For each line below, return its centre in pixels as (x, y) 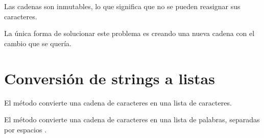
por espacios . (26, 129)
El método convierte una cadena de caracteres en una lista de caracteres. (118, 102)
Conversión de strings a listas (110, 78)
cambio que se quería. (38, 43)
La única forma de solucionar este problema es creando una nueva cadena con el (129, 33)
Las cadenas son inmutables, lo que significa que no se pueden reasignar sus (122, 6)
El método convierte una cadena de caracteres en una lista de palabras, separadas (132, 119)
